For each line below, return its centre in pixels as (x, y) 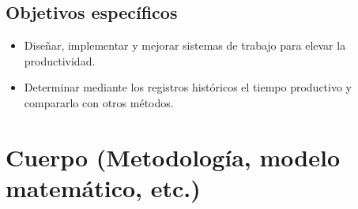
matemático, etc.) (103, 187)
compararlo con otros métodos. (99, 102)
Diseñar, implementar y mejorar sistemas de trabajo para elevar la (185, 45)
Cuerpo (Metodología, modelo (173, 157)
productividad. (60, 60)
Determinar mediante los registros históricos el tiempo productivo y (188, 87)
